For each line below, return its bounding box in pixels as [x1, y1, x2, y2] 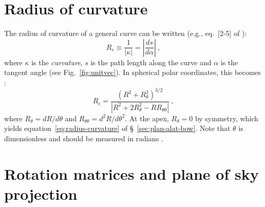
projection [4, 183, 78, 204]
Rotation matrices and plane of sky [4, 163, 259, 184]
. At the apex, [125, 112, 169, 123]
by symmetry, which [195, 112, 258, 123]
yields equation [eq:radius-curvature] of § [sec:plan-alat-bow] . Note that [4, 123, 231, 134]
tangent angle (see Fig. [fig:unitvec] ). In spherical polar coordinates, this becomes [4, 67, 261, 78]
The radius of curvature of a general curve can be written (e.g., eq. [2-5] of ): [4, 28, 247, 39]
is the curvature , [31, 57, 83, 67]
